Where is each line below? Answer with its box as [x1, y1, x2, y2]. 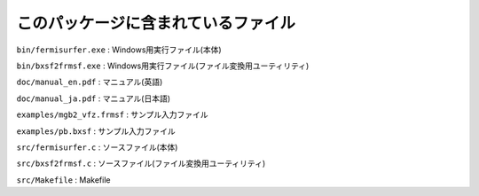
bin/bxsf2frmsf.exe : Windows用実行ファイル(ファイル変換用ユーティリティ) [16, 60, 310, 71]
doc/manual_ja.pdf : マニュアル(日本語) [16, 93, 170, 104]
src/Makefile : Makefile [16, 174, 111, 185]
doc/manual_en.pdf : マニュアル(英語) [16, 76, 163, 88]
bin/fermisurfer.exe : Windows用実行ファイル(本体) [16, 44, 222, 55]
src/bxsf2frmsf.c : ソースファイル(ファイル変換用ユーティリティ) [16, 158, 266, 169]
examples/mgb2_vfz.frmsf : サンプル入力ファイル [16, 109, 208, 120]
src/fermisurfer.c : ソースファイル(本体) [16, 142, 178, 153]
